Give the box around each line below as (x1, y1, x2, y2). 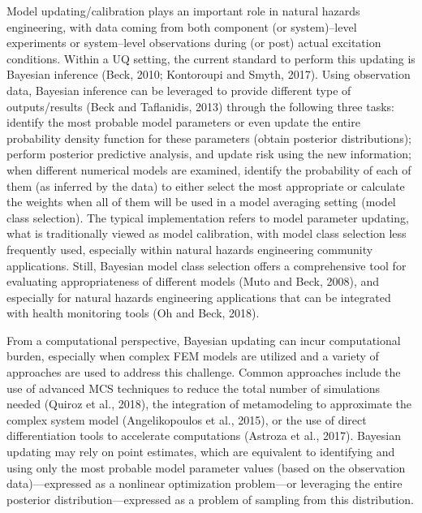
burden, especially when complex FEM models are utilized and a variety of (6, 347, 379, 364)
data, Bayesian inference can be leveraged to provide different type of (6, 81, 351, 98)
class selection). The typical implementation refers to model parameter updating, (6, 209, 409, 226)
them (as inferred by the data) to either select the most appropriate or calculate (6, 177, 405, 194)
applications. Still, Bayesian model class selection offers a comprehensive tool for (6, 256, 407, 274)
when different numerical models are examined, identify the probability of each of (6, 161, 411, 178)
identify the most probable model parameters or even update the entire (6, 114, 360, 131)
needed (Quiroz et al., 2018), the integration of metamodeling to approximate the (6, 395, 412, 412)
